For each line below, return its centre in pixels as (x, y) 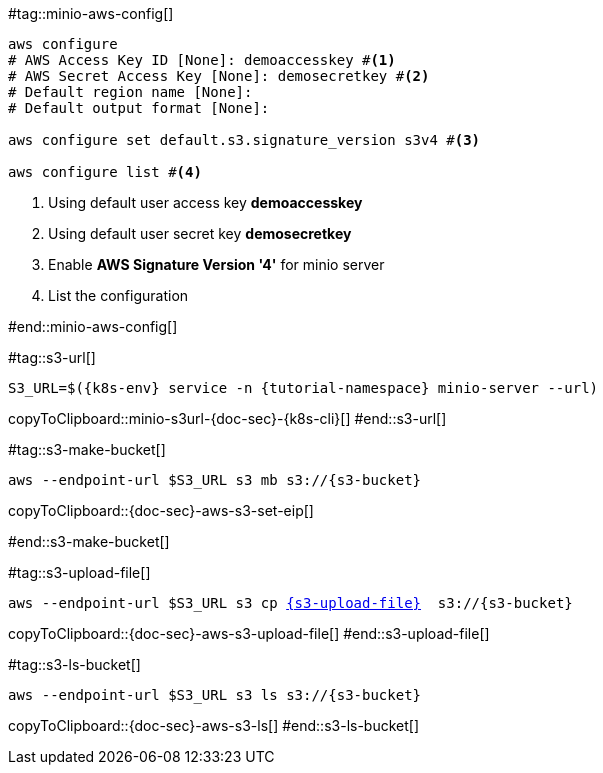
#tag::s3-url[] (52, 357)
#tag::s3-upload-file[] (79, 572)
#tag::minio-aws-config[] (91, 13)
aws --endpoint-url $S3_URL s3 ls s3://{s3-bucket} (215, 695)
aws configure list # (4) (105, 172)
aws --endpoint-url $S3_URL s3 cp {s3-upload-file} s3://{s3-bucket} (290, 603)
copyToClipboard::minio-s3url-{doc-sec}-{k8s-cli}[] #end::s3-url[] (227, 418)
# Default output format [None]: (139, 108)
